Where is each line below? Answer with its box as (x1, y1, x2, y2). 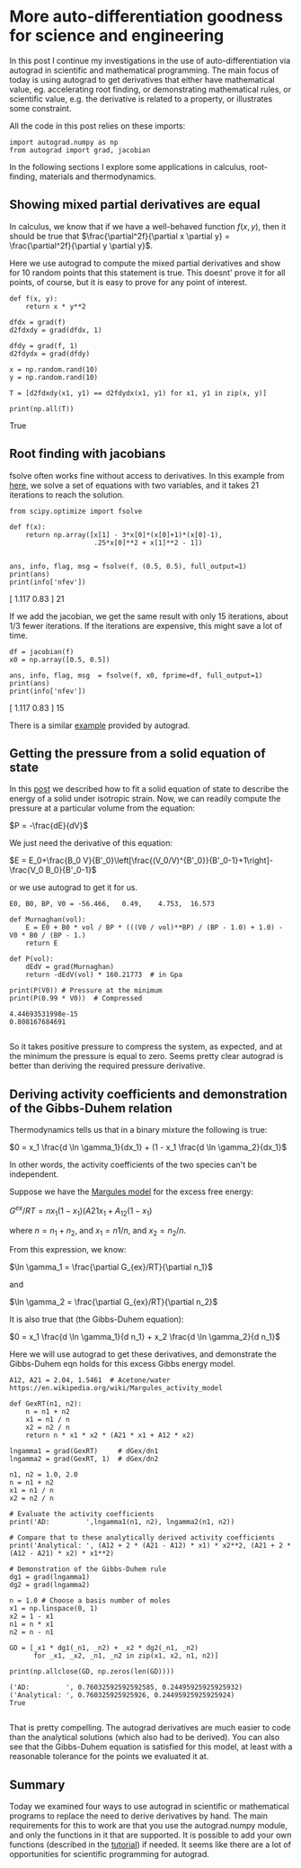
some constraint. (9, 103, 72, 113)
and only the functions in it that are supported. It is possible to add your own (9, 1829, 292, 1841)
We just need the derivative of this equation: (9, 838, 173, 849)
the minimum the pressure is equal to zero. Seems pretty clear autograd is (9, 1051, 284, 1062)
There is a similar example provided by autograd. (9, 720, 190, 731)
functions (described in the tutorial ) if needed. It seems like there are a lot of (9, 1839, 292, 1850)
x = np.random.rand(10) (9, 364, 99, 374)
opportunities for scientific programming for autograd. (9, 1849, 209, 1860)
